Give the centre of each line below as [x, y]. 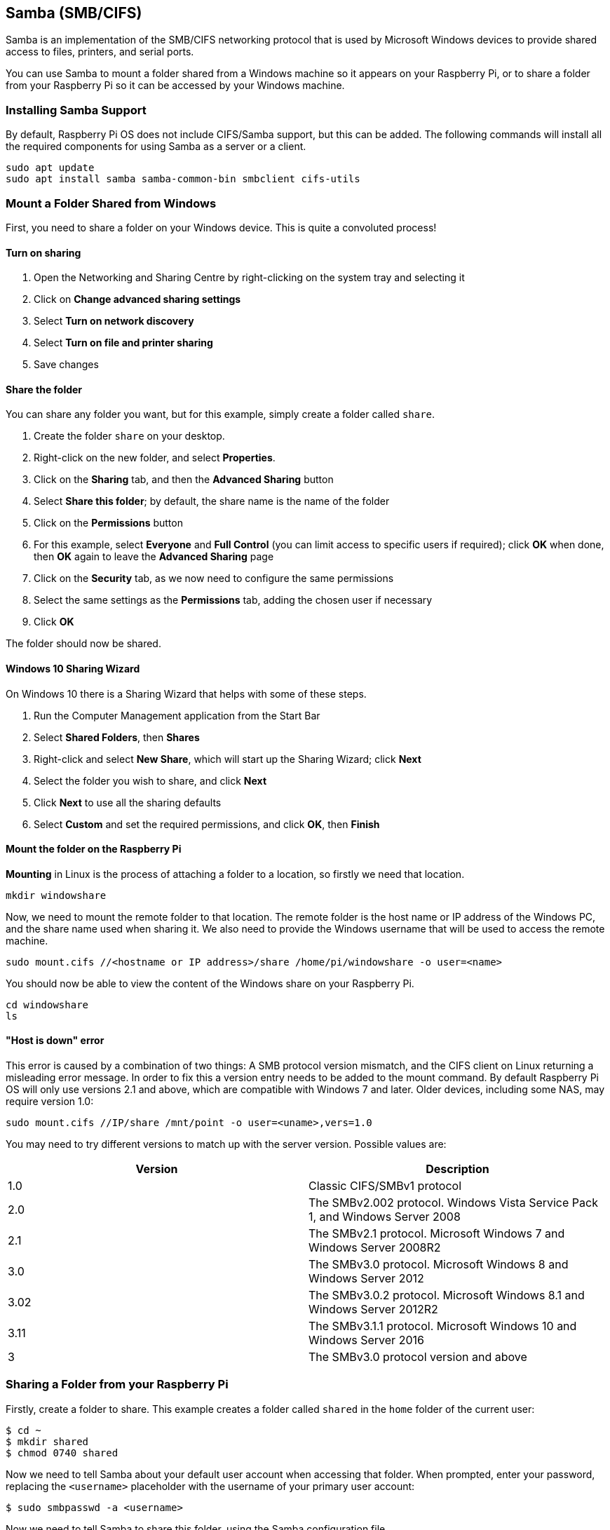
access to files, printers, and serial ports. [100, 52]
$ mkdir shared [47, 1441]
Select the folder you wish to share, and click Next [150, 780]
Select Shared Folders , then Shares [117, 737]
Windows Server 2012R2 [373, 1309]
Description [457, 1169]
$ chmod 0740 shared [62, 1453]
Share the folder [44, 389]
